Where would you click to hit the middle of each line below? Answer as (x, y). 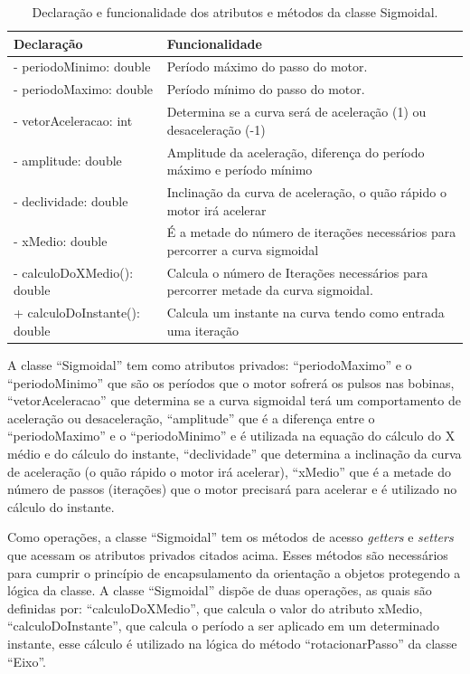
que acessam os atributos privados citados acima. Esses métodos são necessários (228, 554)
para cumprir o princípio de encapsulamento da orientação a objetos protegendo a (234, 572)
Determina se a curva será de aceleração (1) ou (296, 112)
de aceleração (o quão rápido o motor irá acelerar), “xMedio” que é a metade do (229, 471)
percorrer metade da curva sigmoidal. (270, 290)
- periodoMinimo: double (82, 66)
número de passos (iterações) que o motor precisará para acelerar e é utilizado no (232, 489)
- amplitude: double (68, 161)
